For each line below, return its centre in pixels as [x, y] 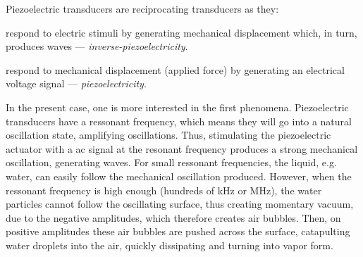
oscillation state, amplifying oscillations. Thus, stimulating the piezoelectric [168, 135]
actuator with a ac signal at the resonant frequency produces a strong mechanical [182, 148]
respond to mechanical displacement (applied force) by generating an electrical [175, 69]
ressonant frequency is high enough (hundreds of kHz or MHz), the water [164, 190]
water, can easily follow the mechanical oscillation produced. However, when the [179, 176]
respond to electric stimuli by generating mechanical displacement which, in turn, [181, 32]
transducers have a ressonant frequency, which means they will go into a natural [179, 121]
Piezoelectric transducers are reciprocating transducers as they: [142, 8]
